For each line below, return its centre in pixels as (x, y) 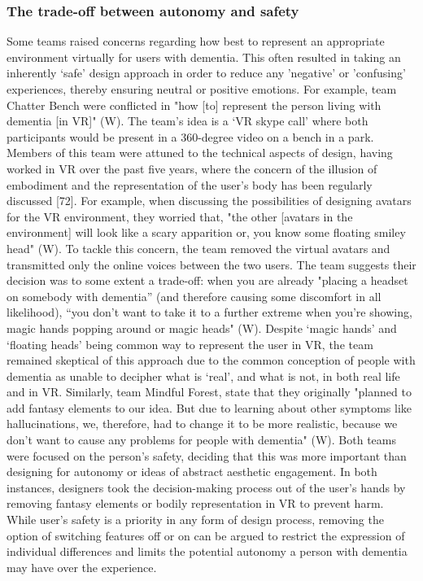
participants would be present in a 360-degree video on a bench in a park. (190, 136)
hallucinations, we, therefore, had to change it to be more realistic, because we (202, 424)
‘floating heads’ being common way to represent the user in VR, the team (190, 344)
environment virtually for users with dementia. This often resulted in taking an (204, 57)
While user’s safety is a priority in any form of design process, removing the (195, 520)
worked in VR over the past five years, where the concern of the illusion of (192, 168)
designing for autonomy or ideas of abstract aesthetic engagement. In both (192, 472)
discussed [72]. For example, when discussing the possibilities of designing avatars (209, 201)
